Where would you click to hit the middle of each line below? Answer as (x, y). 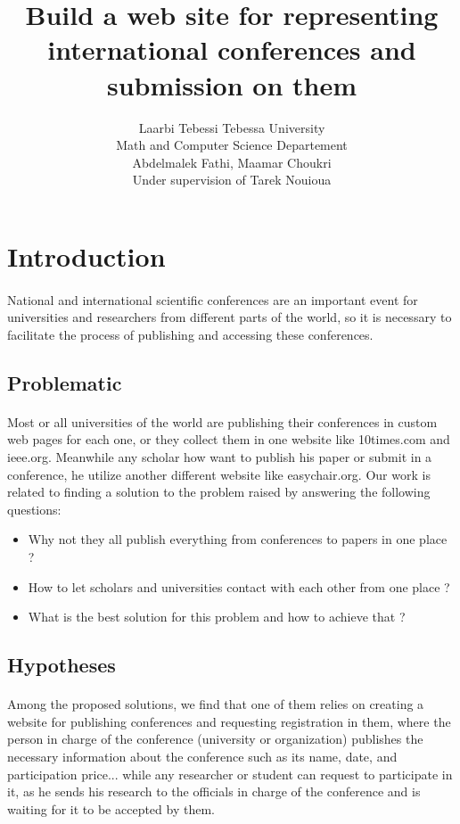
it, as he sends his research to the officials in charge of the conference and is (214, 791)
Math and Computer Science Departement (232, 145)
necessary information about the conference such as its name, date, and (202, 756)
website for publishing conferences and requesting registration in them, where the (229, 721)
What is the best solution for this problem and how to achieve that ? (217, 617)
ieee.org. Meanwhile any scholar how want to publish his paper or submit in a (220, 457)
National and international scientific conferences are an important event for (213, 299)
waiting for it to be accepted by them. (111, 808)
